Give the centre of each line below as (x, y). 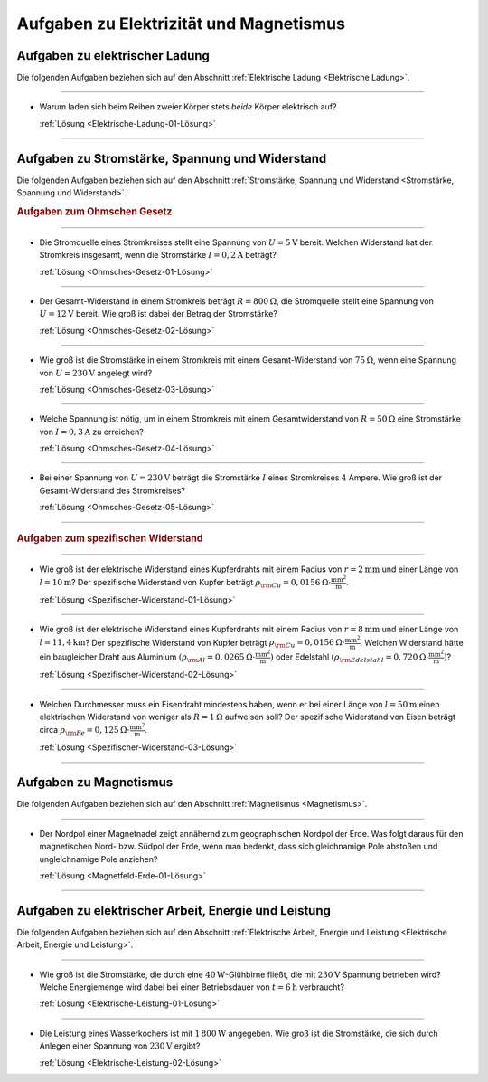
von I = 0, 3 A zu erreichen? (91, 432)
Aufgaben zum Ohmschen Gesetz (94, 211)
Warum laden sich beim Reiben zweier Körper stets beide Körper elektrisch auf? (188, 107)
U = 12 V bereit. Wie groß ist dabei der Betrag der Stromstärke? (158, 314)
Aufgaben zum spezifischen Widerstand (110, 538)
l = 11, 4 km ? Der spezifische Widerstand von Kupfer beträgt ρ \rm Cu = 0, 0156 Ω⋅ (192, 644)
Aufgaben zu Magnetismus (95, 783)
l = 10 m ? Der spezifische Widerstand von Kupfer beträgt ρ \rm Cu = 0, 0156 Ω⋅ (185, 583)
